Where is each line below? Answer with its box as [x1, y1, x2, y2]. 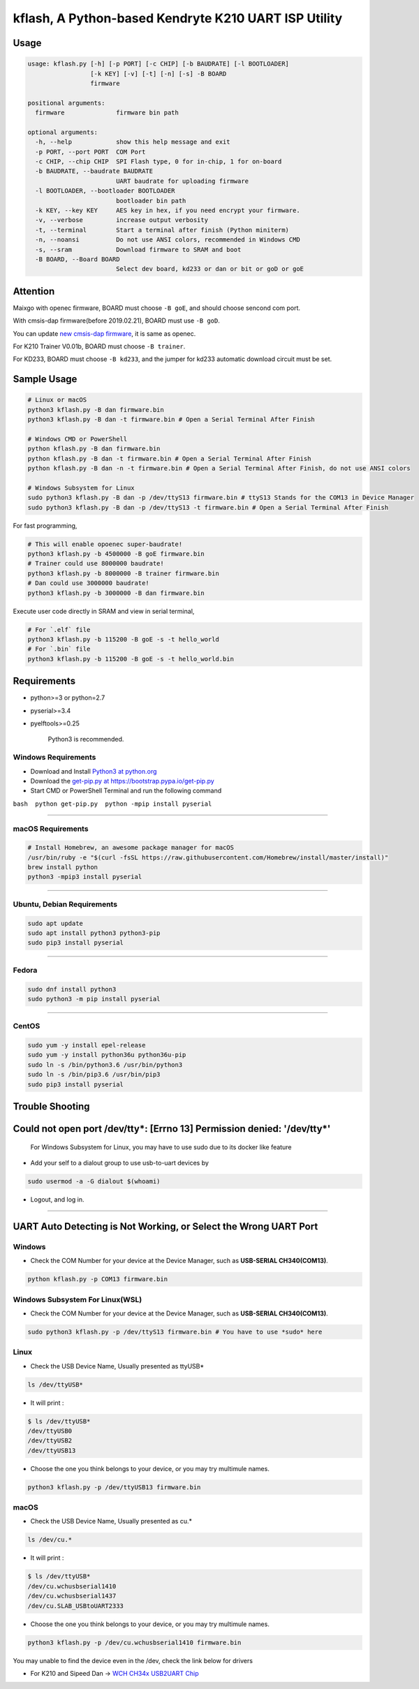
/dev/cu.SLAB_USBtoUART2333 [27, 1602, 124, 1609]
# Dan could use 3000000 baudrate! [27, 580, 149, 587]
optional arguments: [27, 128, 98, 136]
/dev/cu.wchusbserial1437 [27, 1592, 117, 1600]
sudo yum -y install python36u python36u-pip [27, 1051, 186, 1059]
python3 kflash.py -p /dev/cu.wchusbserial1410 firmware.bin [27, 1638, 242, 1646]
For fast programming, [13, 521, 78, 530]
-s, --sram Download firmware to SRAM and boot [35, 245, 242, 253]
